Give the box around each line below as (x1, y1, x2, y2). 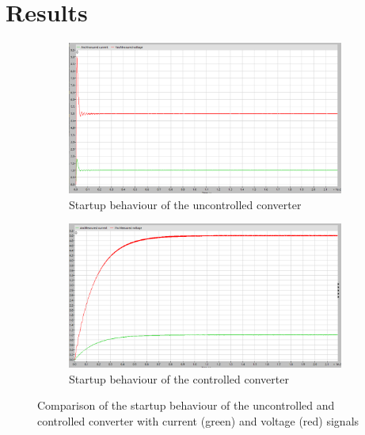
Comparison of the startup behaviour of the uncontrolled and (37, 397, 335, 414)
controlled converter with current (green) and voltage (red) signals (37, 412, 359, 429)
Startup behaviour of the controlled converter (69, 370, 289, 387)
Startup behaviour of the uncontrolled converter (69, 196, 302, 212)
